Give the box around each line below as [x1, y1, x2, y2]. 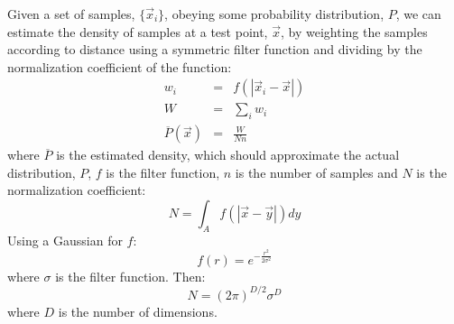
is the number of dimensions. [58, 301, 218, 320]
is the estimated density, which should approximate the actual [56, 145, 400, 164]
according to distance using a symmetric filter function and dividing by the [7, 40, 422, 59]
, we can [395, 5, 441, 23]
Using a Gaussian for [7, 230, 123, 249]
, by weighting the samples [280, 22, 428, 41]
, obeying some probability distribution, [164, 5, 385, 23]
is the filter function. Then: [55, 266, 206, 285]
